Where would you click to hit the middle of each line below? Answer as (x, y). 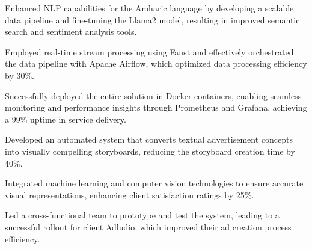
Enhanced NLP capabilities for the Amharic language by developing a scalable (149, 8)
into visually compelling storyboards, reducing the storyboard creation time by (150, 151)
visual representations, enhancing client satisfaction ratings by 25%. (130, 195)
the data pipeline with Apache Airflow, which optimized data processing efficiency (156, 63)
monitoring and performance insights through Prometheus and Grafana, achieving (156, 107)
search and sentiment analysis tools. (71, 32)
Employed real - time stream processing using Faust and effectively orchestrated (149, 51)
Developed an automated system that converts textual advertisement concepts (149, 139)
